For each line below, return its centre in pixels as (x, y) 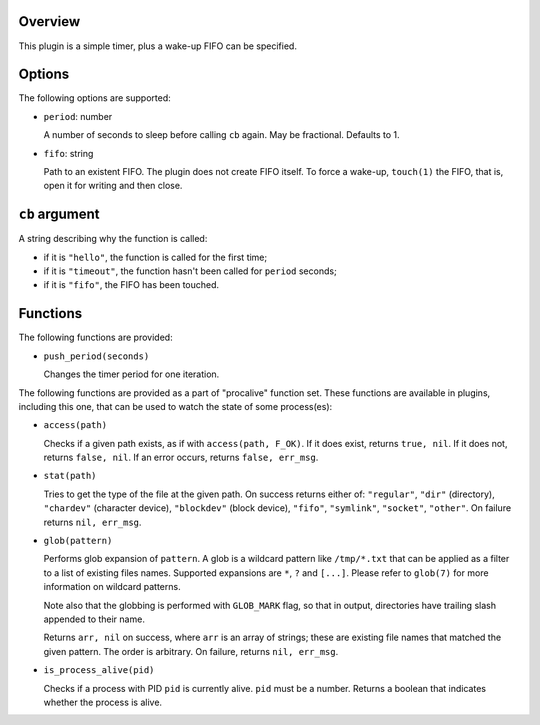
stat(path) (70, 476)
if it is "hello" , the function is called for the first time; (155, 257)
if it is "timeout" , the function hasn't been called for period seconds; (190, 271)
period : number (78, 116)
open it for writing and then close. (113, 186)
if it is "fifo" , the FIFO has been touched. (131, 285)
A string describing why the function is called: (113, 239)
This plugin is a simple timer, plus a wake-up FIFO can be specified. (157, 46)
